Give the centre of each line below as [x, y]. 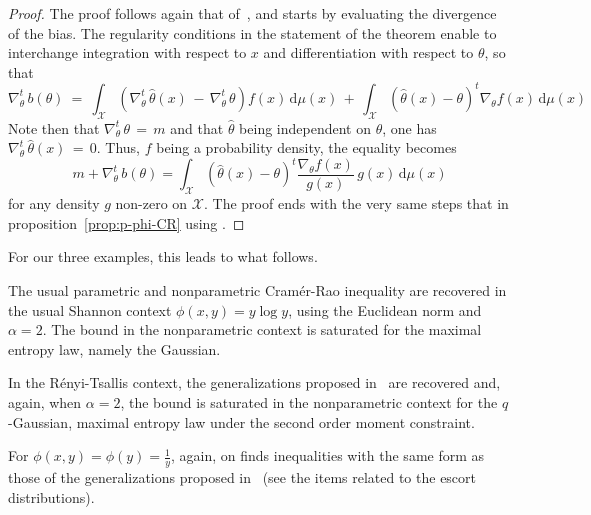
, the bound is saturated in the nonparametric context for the [309, 401]
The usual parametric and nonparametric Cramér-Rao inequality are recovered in [257, 289]
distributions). [51, 496]
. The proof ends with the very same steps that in [356, 203]
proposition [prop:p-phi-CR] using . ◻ [126, 222]
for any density [54, 203]
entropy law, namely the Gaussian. [114, 348]
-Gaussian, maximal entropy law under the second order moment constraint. [241, 421]
